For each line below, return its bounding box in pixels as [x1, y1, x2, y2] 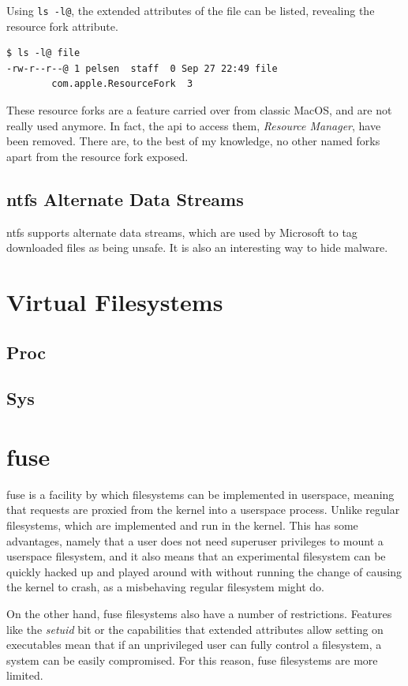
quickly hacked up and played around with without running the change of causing [6, 563, 402, 579]
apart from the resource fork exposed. [6, 148, 189, 164]
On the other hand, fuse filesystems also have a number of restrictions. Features [6, 605, 392, 622]
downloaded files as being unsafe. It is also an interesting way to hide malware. [6, 239, 388, 256]
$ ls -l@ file [6, 47, 80, 59]
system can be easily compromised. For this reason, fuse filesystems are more [6, 651, 378, 668]
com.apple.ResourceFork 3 [51, 78, 193, 90]
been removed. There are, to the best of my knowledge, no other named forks [6, 133, 380, 149]
